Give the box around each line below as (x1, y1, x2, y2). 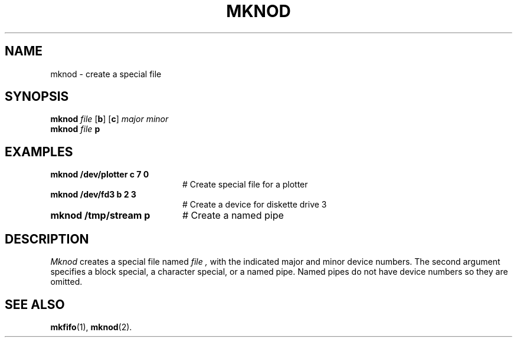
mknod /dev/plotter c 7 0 (50, 169, 149, 180)
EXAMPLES (5, 144, 73, 159)
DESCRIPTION (5, 231, 89, 246)
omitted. (50, 277, 83, 287)
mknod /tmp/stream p (50, 209, 150, 222)
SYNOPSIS (5, 89, 69, 104)
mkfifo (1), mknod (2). (50, 321, 132, 332)
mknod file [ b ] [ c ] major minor (50, 114, 169, 124)
